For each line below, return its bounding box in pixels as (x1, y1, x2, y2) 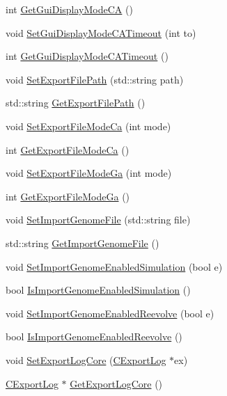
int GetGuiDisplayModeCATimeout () (6, 49, 169, 63)
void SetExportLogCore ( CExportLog (6, 352, 166, 367)
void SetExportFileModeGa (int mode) (6, 166, 172, 180)
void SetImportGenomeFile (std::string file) (6, 212, 191, 227)
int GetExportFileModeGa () (6, 189, 130, 203)
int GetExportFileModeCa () (6, 142, 130, 157)
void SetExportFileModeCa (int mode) (6, 118, 171, 133)
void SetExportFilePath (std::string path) (6, 72, 184, 86)
